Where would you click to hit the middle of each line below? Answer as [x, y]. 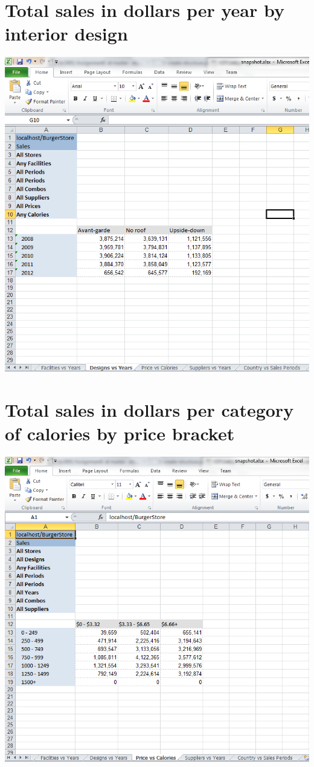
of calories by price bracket [120, 433]
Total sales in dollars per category [149, 409]
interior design [66, 34]
